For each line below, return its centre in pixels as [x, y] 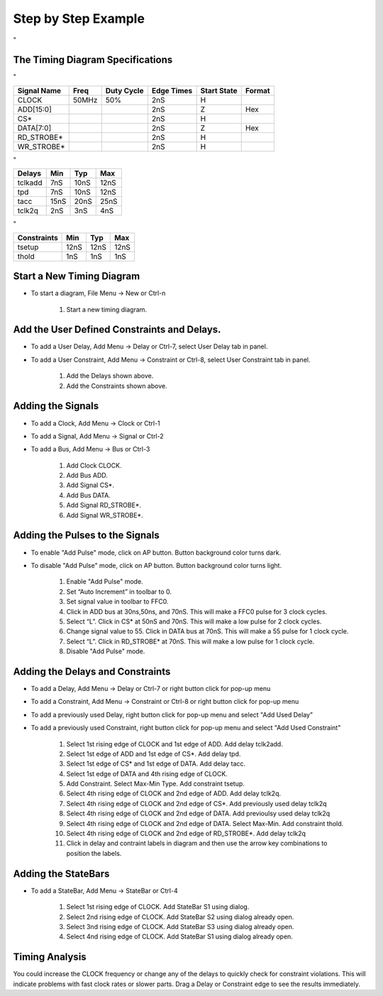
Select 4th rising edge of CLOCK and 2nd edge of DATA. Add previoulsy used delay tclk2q [198, 813]
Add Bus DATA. [89, 495]
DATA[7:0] [34, 128]
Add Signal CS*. [90, 485]
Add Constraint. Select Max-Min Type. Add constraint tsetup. [155, 784]
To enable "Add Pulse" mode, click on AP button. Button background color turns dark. [156, 552]
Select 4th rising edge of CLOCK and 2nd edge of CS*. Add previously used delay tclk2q [196, 803]
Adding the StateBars [61, 873]
